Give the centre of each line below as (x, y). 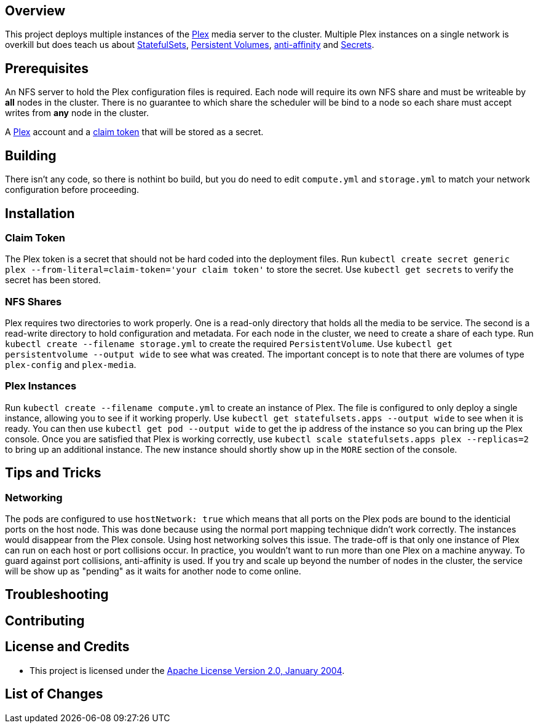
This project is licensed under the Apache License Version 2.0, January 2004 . (187, 670)
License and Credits (67, 647)
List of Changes (54, 694)
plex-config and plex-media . (71, 365)
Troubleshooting (57, 595)
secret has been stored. (53, 280)
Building (31, 155)
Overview (35, 11)
